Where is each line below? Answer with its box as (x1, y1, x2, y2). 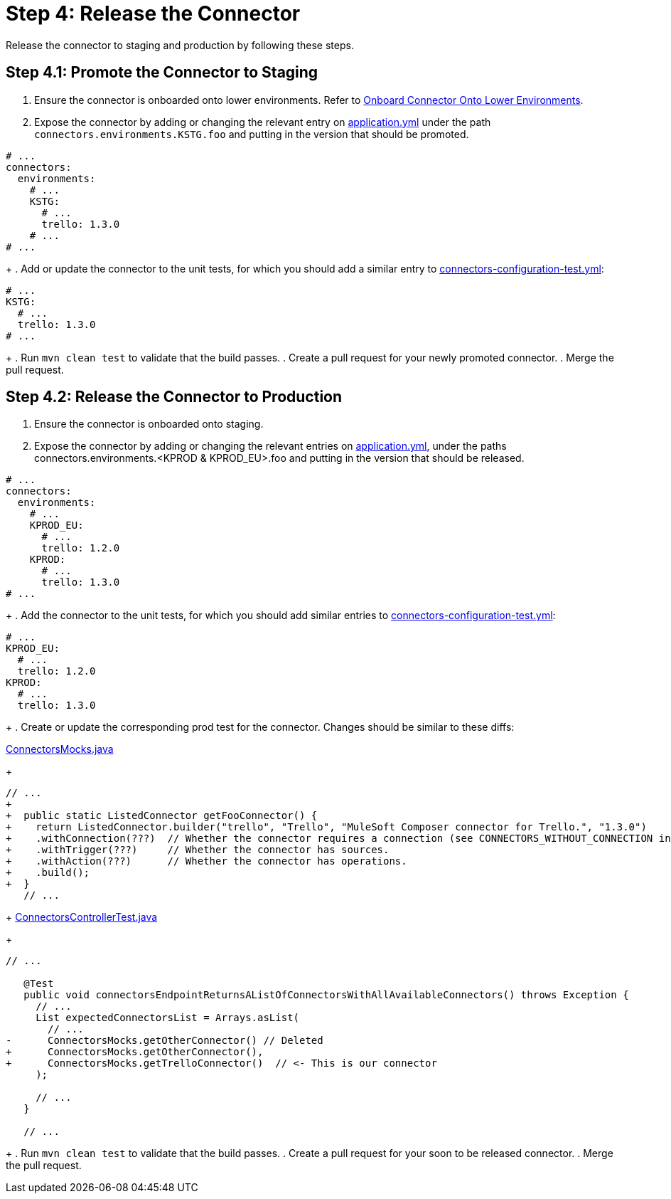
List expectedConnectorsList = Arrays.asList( (36, 1012, 300, 1024)
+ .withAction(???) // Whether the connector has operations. (6, 855, 407, 867)
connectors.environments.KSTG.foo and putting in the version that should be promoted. (34, 127, 469, 140)
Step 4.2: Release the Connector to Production (6, 388, 343, 406)
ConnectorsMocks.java (6, 743, 114, 756)
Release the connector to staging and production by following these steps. (6, 38, 354, 51)
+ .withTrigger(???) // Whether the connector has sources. (6, 844, 390, 856)
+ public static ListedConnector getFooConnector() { (6, 810, 318, 822)
